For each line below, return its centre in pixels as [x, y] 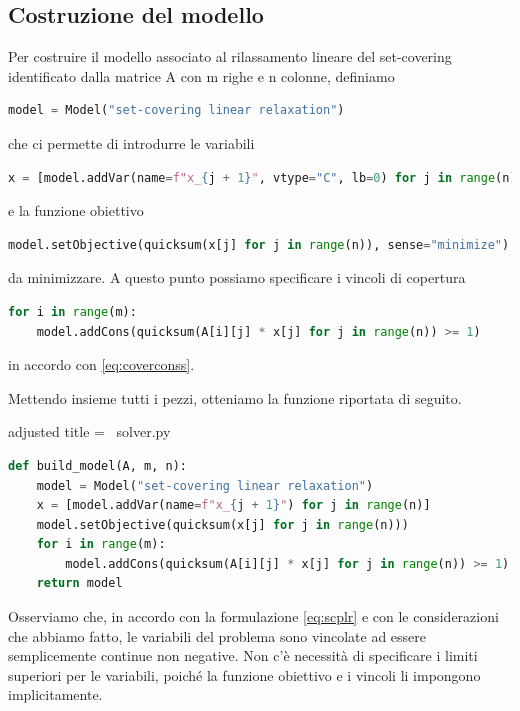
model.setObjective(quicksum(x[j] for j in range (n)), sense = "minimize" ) [259, 244]
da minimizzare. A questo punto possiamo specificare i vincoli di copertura [237, 277]
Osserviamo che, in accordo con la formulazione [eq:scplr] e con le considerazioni [253, 616]
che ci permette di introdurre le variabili [131, 142]
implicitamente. [55, 694]
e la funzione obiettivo [76, 210]
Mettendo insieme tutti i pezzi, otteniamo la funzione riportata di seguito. [235, 397]
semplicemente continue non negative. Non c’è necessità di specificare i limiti [243, 655]
